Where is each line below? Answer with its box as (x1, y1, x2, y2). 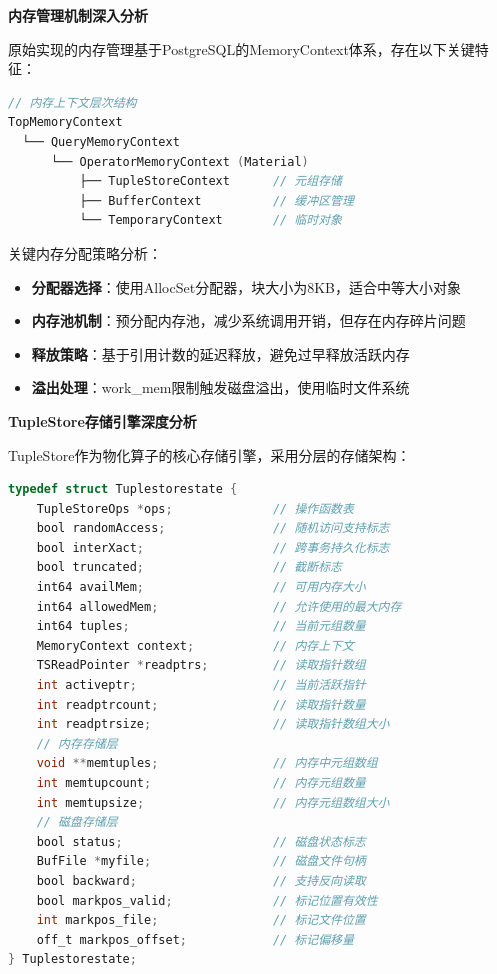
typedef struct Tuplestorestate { (8, 482, 238, 497)
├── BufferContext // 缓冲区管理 (79, 193, 354, 208)
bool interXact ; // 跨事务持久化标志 (36, 540, 390, 555)
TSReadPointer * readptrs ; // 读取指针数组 (36, 658, 366, 673)
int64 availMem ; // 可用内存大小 (36, 580, 366, 595)
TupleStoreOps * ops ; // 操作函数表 (36, 501, 354, 516)
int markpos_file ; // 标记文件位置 (36, 913, 366, 928)
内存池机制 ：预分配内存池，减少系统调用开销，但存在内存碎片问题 (31, 310, 466, 331)
